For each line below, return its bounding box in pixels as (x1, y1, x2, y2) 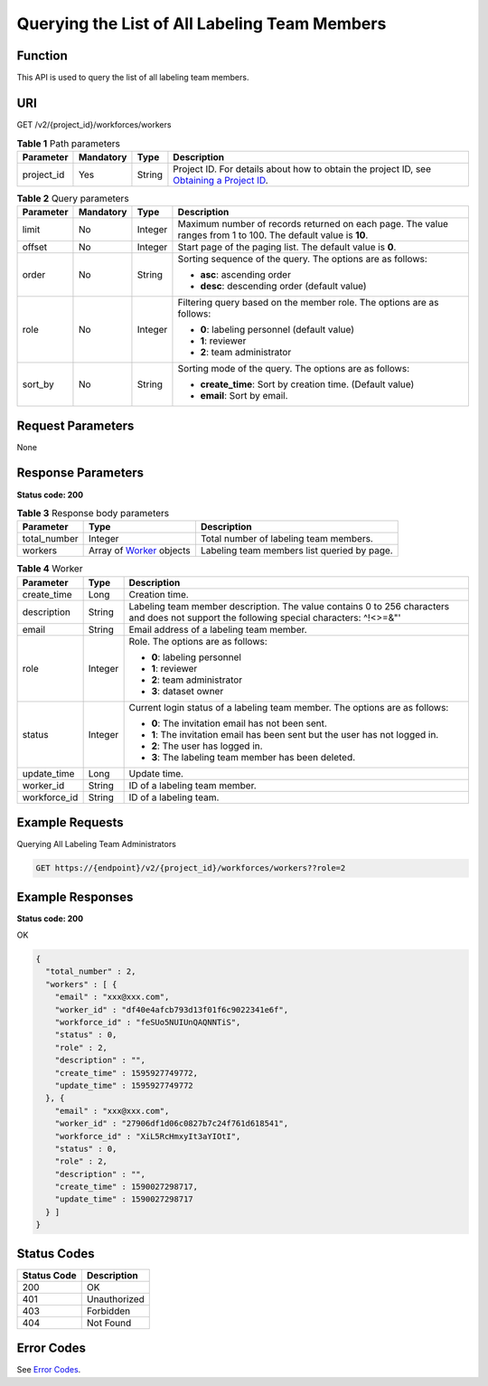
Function (16, 48, 68, 63)
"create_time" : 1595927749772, (54, 1068, 199, 1078)
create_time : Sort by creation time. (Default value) (200, 378, 415, 391)
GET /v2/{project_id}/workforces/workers (16, 118, 172, 130)
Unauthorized (86, 1293, 145, 1306)
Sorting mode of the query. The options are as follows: (177, 363, 410, 375)
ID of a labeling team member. (128, 778, 257, 791)
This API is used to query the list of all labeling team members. (16, 72, 249, 83)
